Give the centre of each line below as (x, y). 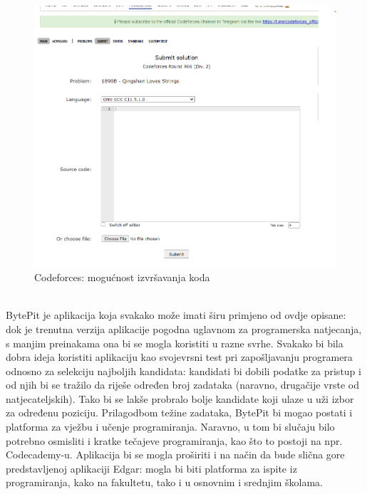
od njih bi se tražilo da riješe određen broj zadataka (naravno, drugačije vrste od (183, 385)
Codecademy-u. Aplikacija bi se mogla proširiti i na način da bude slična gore (175, 454)
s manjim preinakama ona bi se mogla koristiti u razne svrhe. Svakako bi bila (175, 343)
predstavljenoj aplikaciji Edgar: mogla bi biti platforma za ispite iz (151, 468)
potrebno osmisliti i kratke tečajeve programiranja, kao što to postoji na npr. (174, 440)
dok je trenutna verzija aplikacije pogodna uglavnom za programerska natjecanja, (184, 329)
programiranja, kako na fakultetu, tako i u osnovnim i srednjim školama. (164, 482)
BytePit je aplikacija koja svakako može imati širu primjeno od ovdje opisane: (176, 315)
